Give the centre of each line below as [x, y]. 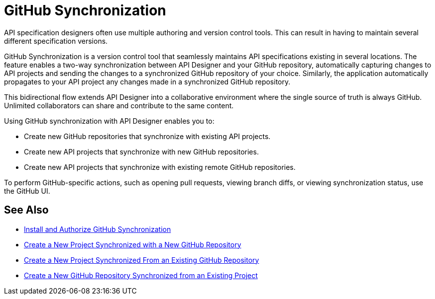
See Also [26, 210]
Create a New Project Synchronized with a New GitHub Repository [133, 244]
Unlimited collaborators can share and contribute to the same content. [119, 105]
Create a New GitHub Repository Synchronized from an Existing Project [141, 275]
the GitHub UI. [27, 191]
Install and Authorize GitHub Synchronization [98, 229]
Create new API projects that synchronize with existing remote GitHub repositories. [160, 167]
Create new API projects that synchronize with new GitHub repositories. [141, 151]
